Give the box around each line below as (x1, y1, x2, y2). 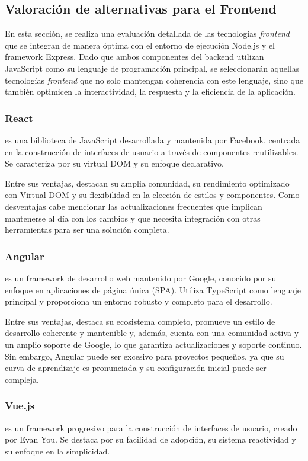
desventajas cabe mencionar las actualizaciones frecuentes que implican (5, 200, 262, 212)
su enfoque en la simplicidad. (5, 444, 110, 457)
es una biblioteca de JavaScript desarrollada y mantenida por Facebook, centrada (5, 133, 300, 146)
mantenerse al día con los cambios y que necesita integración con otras (5, 212, 261, 224)
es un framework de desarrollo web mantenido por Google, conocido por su (5, 271, 277, 284)
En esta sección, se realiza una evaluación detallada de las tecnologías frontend (5, 27, 290, 40)
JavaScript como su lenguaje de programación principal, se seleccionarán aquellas (5, 62, 300, 74)
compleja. (5, 373, 39, 385)
